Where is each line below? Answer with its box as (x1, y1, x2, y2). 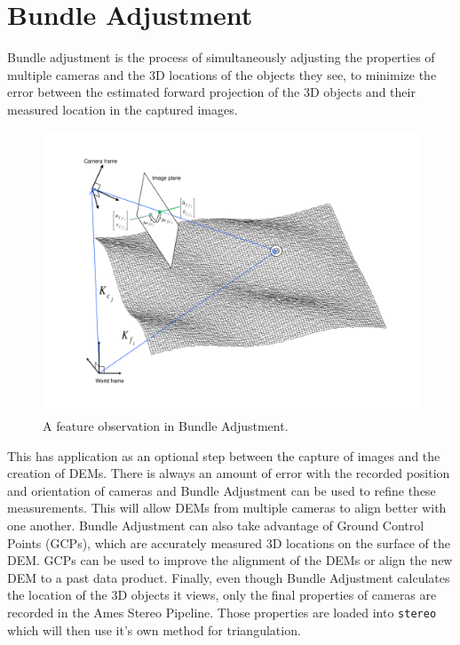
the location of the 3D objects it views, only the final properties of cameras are (7, 585, 437, 604)
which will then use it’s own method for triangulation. (7, 620, 301, 639)
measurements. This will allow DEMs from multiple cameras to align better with (7, 498, 447, 517)
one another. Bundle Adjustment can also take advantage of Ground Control (7, 516, 424, 535)
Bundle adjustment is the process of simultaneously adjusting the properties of (7, 48, 435, 67)
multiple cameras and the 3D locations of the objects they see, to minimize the (7, 65, 437, 84)
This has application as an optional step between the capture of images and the (7, 446, 440, 465)
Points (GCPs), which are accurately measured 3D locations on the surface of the (7, 533, 450, 552)
